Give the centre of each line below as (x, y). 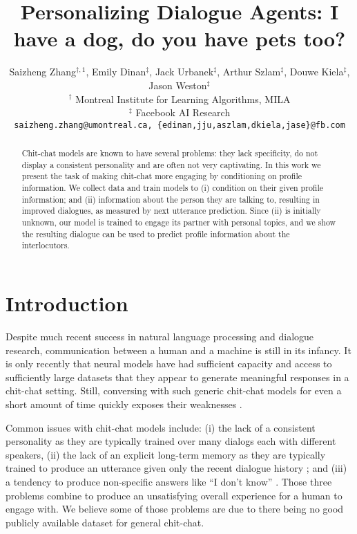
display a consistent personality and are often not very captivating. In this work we (171, 164)
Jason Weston (178, 85)
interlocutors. (46, 245)
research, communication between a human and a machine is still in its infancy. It (178, 350)
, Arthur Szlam (249, 72)
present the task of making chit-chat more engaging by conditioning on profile (162, 176)
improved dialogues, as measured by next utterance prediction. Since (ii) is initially (171, 211)
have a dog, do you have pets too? (180, 38)
